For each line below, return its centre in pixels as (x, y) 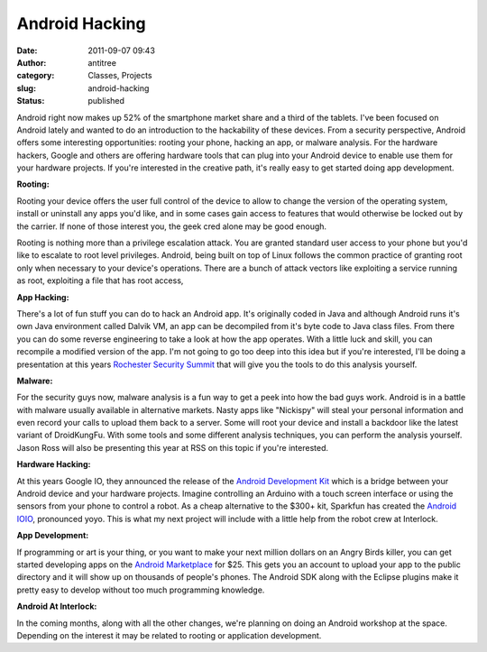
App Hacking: (43, 297)
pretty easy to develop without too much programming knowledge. (141, 590)
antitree (102, 62)
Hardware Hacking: (54, 464)
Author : (32, 62)
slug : (26, 88)
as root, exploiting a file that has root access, (100, 280)
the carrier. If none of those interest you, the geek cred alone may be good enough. (172, 226)
